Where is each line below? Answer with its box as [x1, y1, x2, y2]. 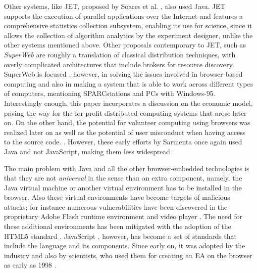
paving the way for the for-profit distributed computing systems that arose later [4, 107, 247, 118]
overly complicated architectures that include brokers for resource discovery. [4, 59, 234, 69]
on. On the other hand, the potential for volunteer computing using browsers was [4, 117, 251, 128]
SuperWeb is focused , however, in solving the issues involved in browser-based [4, 69, 243, 79]
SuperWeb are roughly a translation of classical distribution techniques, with [4, 49, 236, 59]
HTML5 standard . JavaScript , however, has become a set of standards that [4, 230, 237, 241]
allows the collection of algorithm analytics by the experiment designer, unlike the [4, 30, 253, 40]
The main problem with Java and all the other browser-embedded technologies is [4, 163, 250, 173]
